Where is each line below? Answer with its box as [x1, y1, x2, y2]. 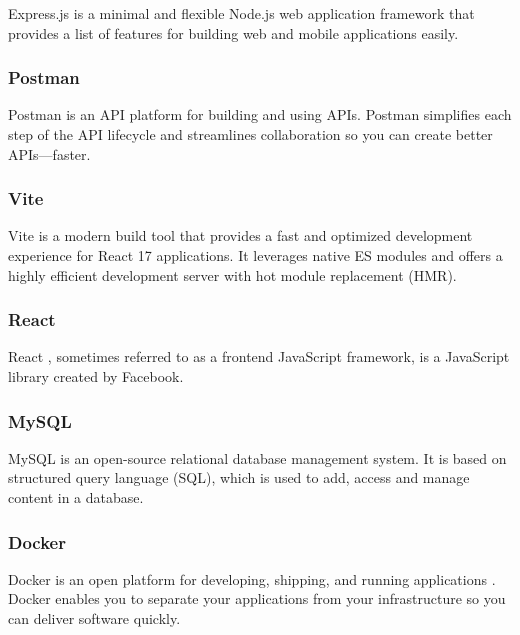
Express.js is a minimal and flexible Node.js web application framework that [8, 3, 475, 23]
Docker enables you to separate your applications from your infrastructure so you [8, 588, 506, 609]
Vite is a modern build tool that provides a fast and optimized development [8, 225, 473, 246]
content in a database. [8, 487, 144, 507]
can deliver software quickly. [8, 608, 181, 628]
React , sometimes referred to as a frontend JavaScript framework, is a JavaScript [8, 346, 510, 367]
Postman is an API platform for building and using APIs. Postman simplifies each [8, 104, 512, 125]
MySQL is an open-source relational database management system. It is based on [8, 447, 507, 468]
